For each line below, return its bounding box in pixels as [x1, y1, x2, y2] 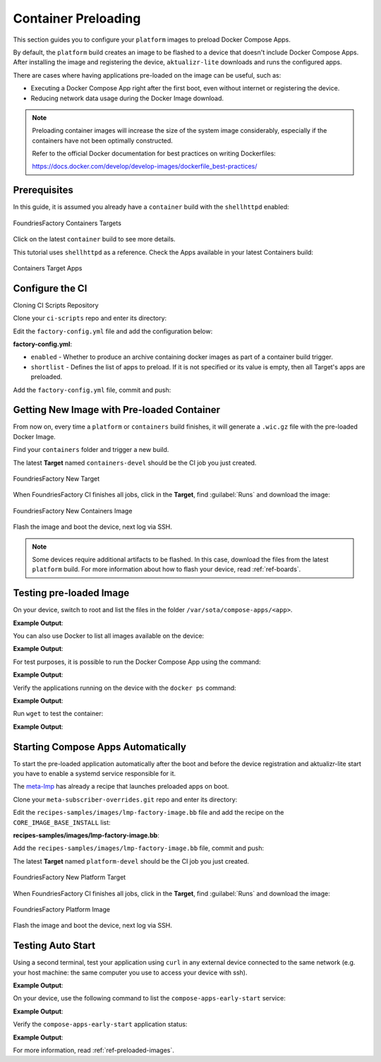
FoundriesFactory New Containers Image [13, 506, 133, 515]
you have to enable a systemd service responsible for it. [13, 770, 176, 778]
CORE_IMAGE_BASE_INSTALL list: [13, 818, 111, 826]
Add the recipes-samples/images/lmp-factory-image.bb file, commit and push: [13, 844, 265, 852]
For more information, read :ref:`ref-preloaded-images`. [13, 1046, 174, 1055]
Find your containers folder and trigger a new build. [13, 446, 169, 454]
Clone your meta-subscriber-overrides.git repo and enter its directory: [13, 795, 238, 804]
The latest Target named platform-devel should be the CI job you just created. [13, 857, 250, 865]
